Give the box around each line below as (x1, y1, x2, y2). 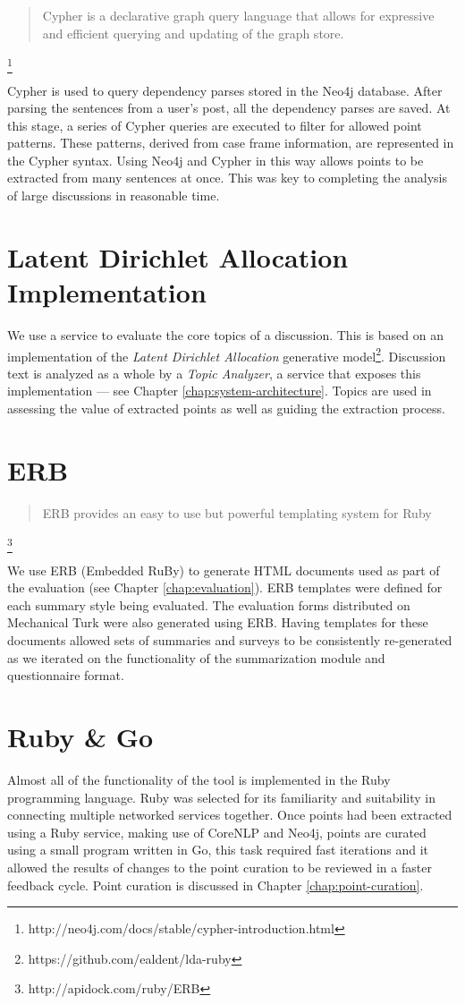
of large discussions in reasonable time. (7, 186, 220, 205)
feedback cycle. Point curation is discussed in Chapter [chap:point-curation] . (7, 875, 424, 894)
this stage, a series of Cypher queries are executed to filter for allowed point (7, 115, 422, 134)
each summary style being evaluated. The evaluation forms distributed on (7, 595, 410, 614)
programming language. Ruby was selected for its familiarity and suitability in (7, 787, 436, 806)
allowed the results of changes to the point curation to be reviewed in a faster (7, 857, 432, 876)
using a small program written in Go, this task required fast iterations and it (7, 840, 428, 859)
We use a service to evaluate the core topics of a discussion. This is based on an (7, 325, 444, 344)
